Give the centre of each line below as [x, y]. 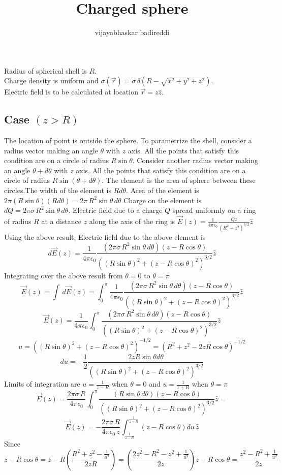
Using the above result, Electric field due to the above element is [105, 236]
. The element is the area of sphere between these [179, 180]
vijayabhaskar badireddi [132, 32]
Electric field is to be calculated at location [71, 92]
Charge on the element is [163, 200]
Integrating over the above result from [64, 275]
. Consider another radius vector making [195, 160]
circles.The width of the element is [58, 190]
